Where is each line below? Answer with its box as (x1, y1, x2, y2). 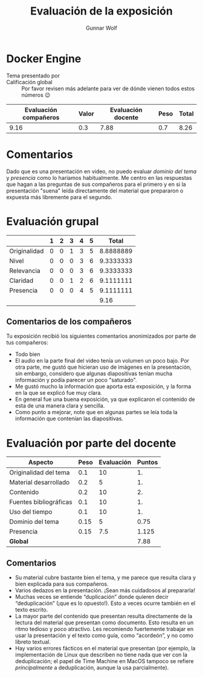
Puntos (137, 458, 158, 467)
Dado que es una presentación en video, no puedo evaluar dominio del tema (6, 168, 197, 175)
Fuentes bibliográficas (9, 498, 72, 506)
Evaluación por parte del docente (6, 436, 176, 450)
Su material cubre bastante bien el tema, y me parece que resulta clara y (14, 574, 196, 581)
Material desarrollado (9, 478, 70, 487)
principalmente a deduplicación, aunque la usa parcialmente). (14, 664, 169, 672)
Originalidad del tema (9, 468, 70, 477)
